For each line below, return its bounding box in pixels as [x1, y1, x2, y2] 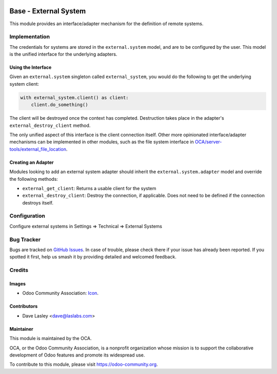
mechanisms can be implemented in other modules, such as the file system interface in [9, 139, 194, 145]
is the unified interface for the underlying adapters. [9, 51, 117, 58]
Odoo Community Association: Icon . [22, 290, 98, 296]
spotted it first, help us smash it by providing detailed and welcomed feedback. [9, 254, 176, 260]
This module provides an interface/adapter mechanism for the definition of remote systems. [9, 21, 204, 27]
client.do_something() [31, 102, 88, 108]
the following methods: [9, 176, 58, 182]
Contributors [9, 303, 38, 309]
